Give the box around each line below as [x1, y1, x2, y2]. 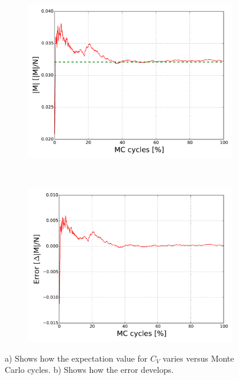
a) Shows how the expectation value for [5, 352, 148, 364]
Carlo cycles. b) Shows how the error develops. [5, 363, 174, 376]
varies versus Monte [163, 352, 234, 364]
